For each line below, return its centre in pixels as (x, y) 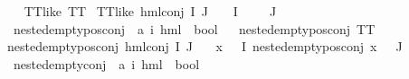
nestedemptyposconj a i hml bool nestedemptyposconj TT (194, 28)
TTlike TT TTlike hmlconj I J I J (150, 11)
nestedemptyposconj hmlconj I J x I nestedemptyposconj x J (205, 46)
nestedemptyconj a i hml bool (106, 63)
